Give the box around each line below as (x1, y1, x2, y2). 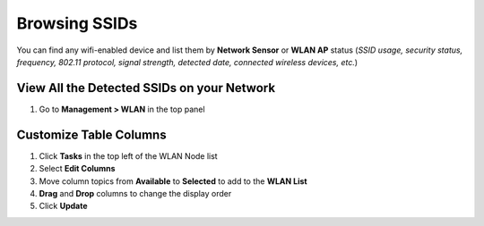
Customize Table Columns (16, 127, 167, 142)
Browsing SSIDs (16, 13, 138, 33)
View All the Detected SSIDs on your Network (16, 80, 276, 96)
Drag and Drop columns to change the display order (39, 188, 232, 198)
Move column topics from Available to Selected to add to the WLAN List (39, 175, 308, 187)
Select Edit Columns (39, 163, 116, 174)
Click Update (39, 201, 88, 212)
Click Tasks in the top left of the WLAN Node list (39, 150, 219, 161)
